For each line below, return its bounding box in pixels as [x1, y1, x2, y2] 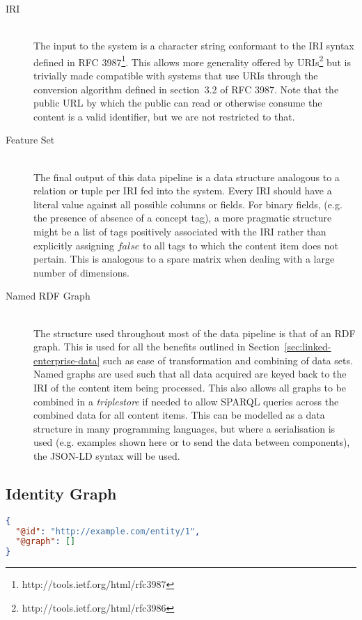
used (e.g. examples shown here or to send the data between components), [33, 435, 350, 449]
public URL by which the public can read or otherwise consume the [33, 95, 322, 110]
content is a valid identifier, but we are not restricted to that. [33, 109, 295, 123]
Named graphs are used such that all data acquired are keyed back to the [33, 366, 347, 381]
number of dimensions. [33, 265, 129, 279]
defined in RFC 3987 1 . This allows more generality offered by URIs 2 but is [33, 52, 352, 69]
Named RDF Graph [6, 288, 90, 303]
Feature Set [6, 132, 55, 147]
